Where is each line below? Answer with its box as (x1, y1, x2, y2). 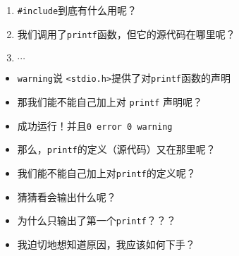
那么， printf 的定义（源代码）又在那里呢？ (17, 142, 216, 157)
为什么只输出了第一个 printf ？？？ (17, 213, 176, 228)
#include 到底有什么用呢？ (17, 3, 137, 17)
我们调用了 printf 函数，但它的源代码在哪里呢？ (17, 26, 235, 41)
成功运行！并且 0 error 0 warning (17, 118, 173, 133)
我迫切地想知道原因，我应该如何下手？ (17, 236, 195, 251)
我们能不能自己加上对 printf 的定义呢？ (17, 165, 196, 180)
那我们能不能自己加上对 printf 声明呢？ (17, 94, 203, 109)
